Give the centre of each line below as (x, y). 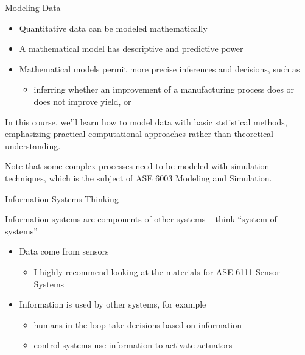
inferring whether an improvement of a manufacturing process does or (164, 89)
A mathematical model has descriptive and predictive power (131, 48)
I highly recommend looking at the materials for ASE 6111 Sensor (157, 271)
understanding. (33, 145)
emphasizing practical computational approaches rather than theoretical (139, 134)
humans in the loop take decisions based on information (138, 324)
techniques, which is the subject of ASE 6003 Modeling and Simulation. (138, 177)
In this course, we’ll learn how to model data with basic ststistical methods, (146, 121)
